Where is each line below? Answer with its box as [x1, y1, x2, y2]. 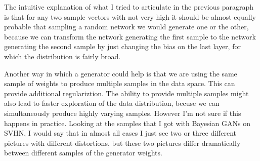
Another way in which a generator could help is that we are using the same [4, 68, 237, 78]
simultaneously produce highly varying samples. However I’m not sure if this [4, 107, 241, 118]
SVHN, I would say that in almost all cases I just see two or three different [4, 128, 237, 138]
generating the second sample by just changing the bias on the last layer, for [4, 41, 241, 52]
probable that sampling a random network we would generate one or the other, [4, 21, 249, 32]
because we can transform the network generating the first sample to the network [4, 31, 256, 42]
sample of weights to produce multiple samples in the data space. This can [4, 78, 235, 89]
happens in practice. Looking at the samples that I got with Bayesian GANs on [4, 117, 251, 128]
